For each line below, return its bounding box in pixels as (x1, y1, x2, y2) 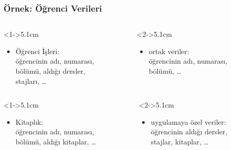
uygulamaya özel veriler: (151, 116, 226, 127)
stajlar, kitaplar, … (151, 136, 209, 146)
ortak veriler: (149, 45, 189, 56)
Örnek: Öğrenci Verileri (4, 2, 102, 14)
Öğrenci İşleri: (15, 45, 59, 56)
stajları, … (15, 75, 47, 86)
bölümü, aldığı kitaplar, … (15, 136, 96, 146)
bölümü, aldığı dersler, (15, 66, 85, 76)
